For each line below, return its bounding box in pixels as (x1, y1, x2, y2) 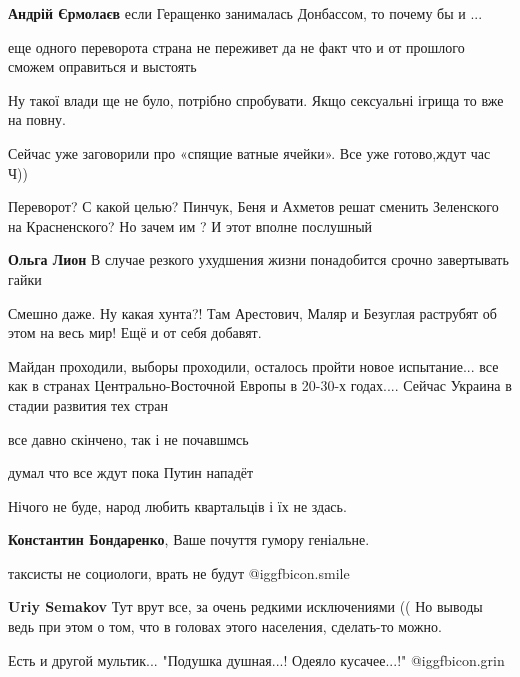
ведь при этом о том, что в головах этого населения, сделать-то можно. (8, 616, 442, 637)
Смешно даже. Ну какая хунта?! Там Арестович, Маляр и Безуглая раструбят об (8, 302, 497, 323)
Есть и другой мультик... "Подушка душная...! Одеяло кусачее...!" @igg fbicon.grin (8, 649, 505, 670)
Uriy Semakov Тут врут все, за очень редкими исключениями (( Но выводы (8, 596, 483, 617)
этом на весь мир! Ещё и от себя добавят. (8, 322, 262, 343)
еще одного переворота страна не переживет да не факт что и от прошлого (8, 36, 465, 57)
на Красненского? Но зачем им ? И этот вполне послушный (8, 215, 373, 236)
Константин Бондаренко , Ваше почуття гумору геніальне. (8, 529, 370, 550)
